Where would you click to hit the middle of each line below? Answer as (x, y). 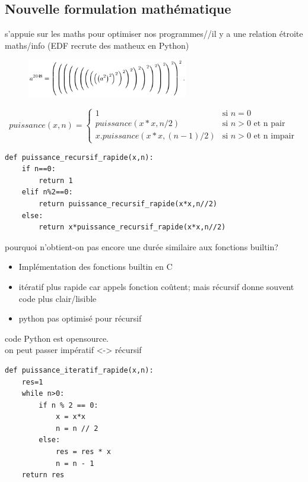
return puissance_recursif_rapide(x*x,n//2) (128, 204)
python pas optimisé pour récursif (80, 318)
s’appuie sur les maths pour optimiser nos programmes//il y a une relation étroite (154, 34)
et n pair (269, 124)
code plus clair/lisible (58, 298)
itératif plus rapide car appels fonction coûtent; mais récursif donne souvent (156, 286)
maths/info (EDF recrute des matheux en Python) (97, 45)
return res (43, 475)
